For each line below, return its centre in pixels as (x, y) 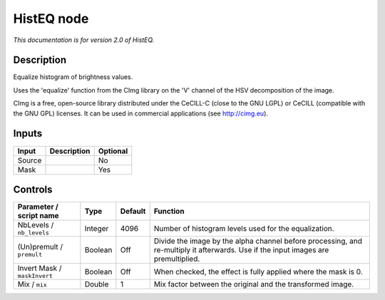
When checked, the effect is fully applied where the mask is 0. (258, 271)
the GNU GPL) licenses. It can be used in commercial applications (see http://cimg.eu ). (141, 113)
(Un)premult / (40, 247)
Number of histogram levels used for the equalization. (244, 228)
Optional (113, 151)
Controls (33, 189)
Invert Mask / (40, 269)
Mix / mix (32, 284)
